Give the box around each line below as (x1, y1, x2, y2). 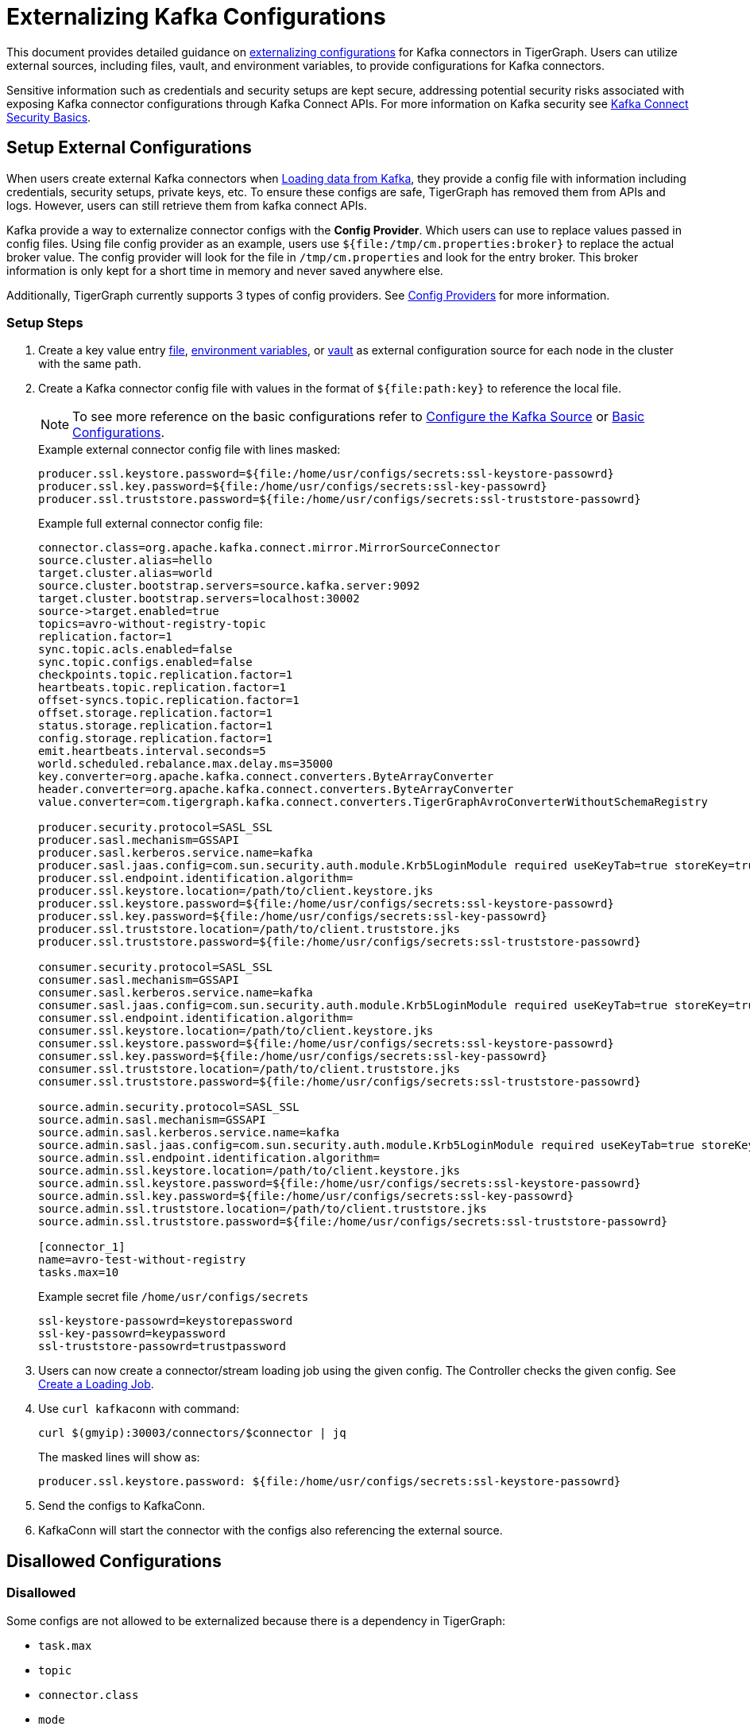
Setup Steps (6, 314, 83, 331)
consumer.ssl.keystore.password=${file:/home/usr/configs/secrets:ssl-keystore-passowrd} (38, 1037, 614, 1051)
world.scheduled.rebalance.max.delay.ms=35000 (38, 757, 333, 771)
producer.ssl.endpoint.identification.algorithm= (38, 872, 354, 885)
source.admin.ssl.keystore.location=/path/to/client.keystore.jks (38, 1164, 461, 1178)
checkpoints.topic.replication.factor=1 (38, 668, 293, 682)
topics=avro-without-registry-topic (38, 617, 266, 631)
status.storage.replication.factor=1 (38, 719, 273, 733)
